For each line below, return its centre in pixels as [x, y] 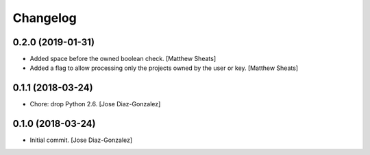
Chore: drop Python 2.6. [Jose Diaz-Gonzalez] [95, 104]
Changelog [45, 18]
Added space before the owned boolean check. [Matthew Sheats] [123, 59]
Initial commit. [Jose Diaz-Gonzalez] [81, 140]
